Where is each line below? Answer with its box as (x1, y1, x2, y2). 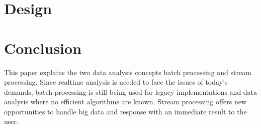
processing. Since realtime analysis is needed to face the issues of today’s (4, 77, 228, 87)
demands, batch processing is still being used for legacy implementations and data (4, 86, 257, 97)
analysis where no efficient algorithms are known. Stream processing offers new (4, 96, 247, 107)
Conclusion (4, 37, 82, 58)
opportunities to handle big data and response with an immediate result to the (4, 106, 247, 116)
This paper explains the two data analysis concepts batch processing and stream (4, 67, 251, 77)
